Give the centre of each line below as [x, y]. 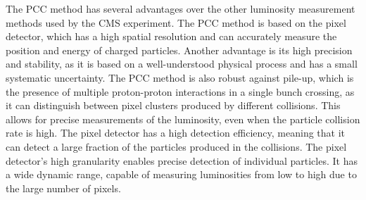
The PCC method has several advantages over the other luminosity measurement [181, 8]
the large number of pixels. [63, 188]
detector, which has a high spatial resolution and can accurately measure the [171, 36]
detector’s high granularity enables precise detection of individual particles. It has [182, 160]
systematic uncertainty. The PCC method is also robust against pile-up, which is [180, 77]
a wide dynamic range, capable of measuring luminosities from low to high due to [181, 174]
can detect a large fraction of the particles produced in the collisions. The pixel [176, 146]
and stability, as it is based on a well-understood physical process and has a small [182, 64]
